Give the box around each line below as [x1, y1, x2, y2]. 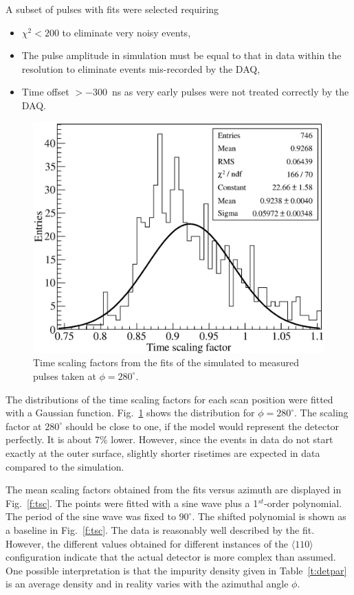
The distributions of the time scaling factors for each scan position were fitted [5, 392, 333, 406]
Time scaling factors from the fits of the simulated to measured [33, 355, 300, 370]
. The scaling [294, 405, 349, 420]
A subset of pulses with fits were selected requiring [5, 2, 219, 16]
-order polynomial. [264, 495, 342, 510]
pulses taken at [33, 368, 96, 383]
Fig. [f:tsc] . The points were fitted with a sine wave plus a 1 [5, 495, 258, 510]
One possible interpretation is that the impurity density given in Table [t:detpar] [5, 563, 347, 577]
